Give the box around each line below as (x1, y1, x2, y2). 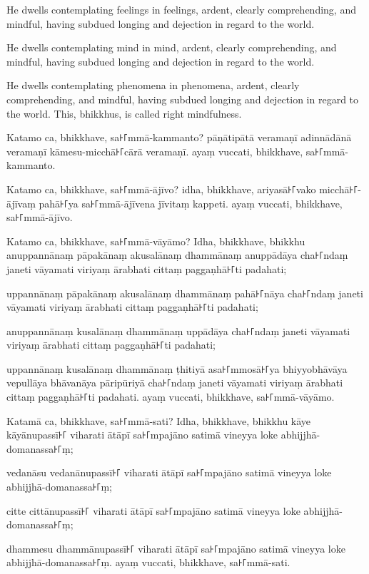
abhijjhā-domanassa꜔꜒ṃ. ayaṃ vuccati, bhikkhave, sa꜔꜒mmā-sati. (6, 555, 290, 570)
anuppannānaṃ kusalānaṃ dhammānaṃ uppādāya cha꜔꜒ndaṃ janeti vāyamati (6, 323, 350, 338)
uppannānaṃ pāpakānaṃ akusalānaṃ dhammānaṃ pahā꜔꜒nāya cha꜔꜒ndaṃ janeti (6, 285, 363, 300)
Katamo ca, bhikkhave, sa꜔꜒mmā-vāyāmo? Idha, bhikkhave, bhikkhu (6, 233, 305, 248)
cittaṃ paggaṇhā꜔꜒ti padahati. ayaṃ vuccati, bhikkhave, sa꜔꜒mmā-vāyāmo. (6, 389, 335, 404)
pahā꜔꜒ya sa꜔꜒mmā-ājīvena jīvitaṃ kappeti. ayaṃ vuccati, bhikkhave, (39, 195, 343, 210)
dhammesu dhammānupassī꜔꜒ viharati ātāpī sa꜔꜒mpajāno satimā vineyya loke (6, 540, 345, 555)
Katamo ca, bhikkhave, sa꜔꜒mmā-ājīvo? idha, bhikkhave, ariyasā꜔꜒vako (6, 181, 316, 196)
